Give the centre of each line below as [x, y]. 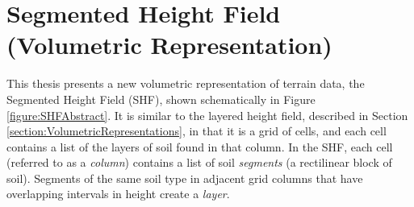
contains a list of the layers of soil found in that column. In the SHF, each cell [200, 146]
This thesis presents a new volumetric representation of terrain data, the [186, 83]
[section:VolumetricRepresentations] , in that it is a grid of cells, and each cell [197, 131]
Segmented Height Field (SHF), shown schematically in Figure [161, 99]
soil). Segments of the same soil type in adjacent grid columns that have [185, 178]
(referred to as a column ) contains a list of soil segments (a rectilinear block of [199, 162]
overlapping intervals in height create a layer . [118, 194]
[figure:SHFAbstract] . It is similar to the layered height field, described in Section [207, 115]
